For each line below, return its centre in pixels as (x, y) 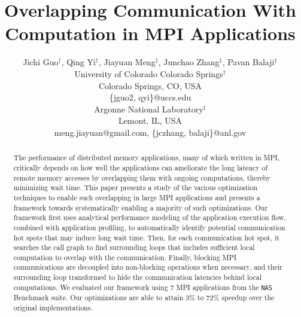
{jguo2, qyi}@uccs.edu (150, 97)
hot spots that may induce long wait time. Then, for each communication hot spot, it (146, 237)
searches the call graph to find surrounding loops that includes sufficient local (134, 247)
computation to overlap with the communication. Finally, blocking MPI (125, 257)
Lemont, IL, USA (150, 121)
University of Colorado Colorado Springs (149, 73)
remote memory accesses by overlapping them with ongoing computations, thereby (142, 177)
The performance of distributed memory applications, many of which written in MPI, (147, 158)
